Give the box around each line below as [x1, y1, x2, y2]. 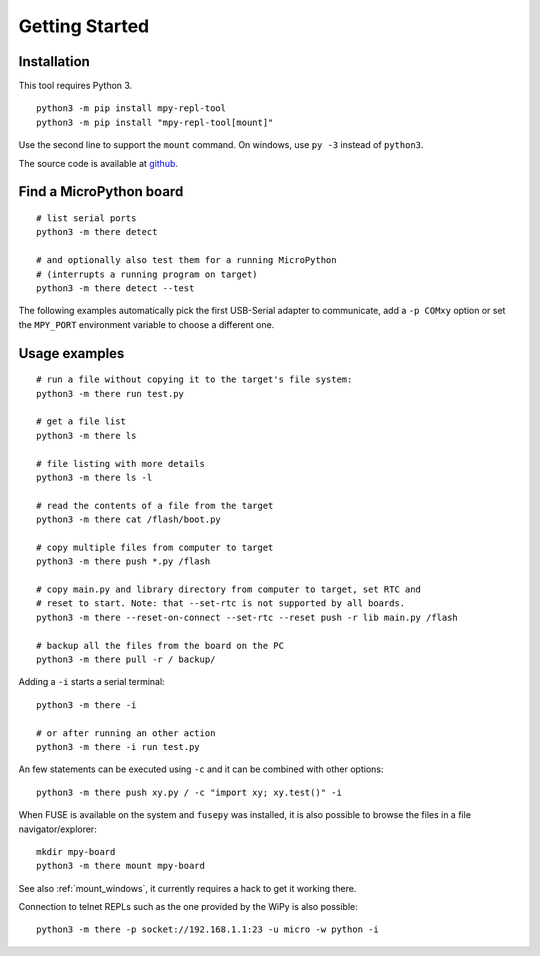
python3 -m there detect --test [36, 282, 195, 294]
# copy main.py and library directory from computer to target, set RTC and [36, 584, 422, 595]
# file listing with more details [36, 458, 205, 469]
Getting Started [18, 15, 150, 37]
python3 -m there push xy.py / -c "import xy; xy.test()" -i [36, 786, 342, 798]
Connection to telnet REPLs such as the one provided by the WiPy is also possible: [18, 901, 359, 913]
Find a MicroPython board [18, 183, 184, 200]
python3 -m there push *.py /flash [36, 556, 211, 567]
